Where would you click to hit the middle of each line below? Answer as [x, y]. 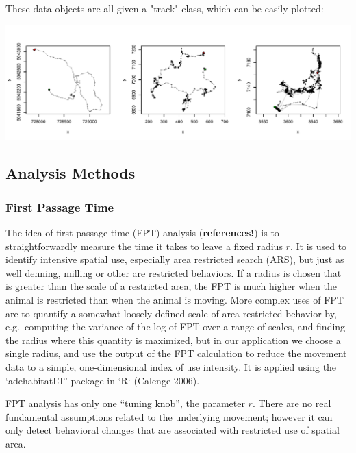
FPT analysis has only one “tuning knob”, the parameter [125, 403]
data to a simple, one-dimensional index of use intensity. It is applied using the [171, 366]
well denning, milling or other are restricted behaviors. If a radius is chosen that [174, 272]
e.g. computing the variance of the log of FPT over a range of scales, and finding [176, 327]
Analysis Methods [71, 173]
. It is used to [318, 246]
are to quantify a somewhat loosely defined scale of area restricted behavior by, [171, 313]
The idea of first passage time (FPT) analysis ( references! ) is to [142, 233]
